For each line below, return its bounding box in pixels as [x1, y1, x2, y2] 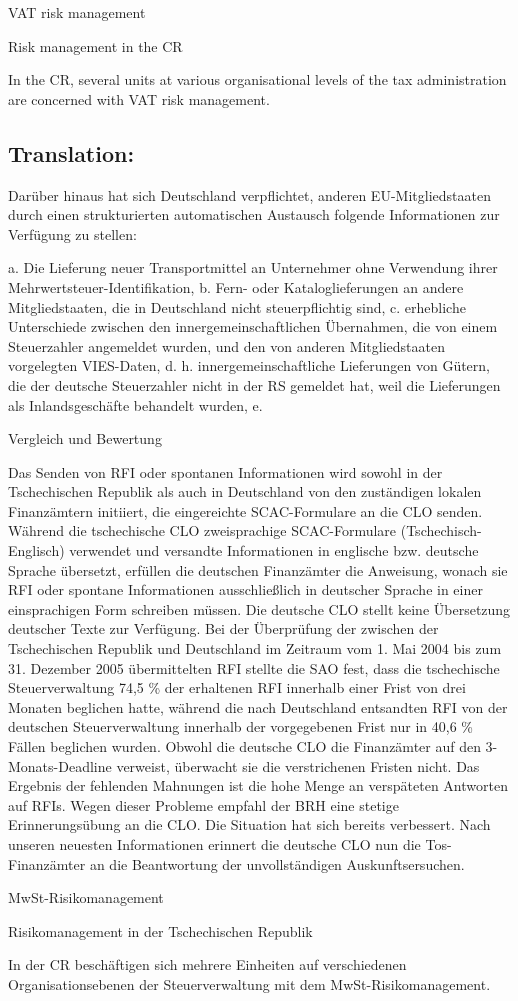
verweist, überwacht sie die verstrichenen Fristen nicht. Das [116, 755, 480, 776]
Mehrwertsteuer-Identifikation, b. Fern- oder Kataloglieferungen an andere [8, 276, 464, 297]
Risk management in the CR [8, 35, 183, 56]
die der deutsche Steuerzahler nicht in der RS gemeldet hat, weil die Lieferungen [8, 374, 501, 395]
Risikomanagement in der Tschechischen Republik [8, 920, 313, 941]
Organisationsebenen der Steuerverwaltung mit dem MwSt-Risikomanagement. [8, 973, 491, 994]
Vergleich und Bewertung [8, 428, 162, 449]
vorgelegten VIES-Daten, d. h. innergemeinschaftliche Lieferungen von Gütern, [8, 355, 491, 376]
